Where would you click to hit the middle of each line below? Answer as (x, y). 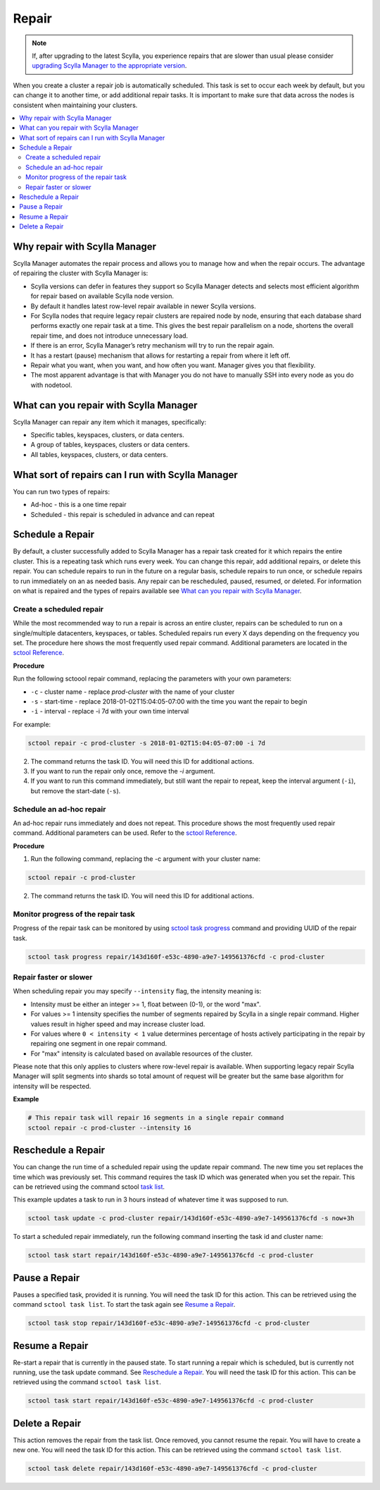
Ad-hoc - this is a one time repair (78, 505)
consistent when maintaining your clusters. (75, 105)
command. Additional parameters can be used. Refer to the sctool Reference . (125, 833)
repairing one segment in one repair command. (99, 1044)
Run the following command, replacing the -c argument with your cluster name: (145, 859)
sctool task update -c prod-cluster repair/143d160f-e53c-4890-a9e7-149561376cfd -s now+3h (191, 1219)
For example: (32, 724)
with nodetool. (51, 385)
